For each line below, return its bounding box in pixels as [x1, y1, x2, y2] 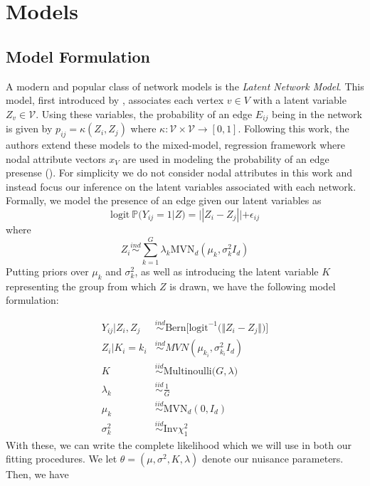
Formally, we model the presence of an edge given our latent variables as [6, 193, 322, 208]
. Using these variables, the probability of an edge [36, 106, 253, 121]
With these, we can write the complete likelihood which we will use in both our [6, 437, 351, 452]
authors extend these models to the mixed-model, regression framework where [6, 137, 345, 152]
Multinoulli [163, 366, 212, 376]
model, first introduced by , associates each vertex [6, 93, 224, 107]
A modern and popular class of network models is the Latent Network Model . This [6, 78, 364, 93]
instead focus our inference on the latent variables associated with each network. [6, 179, 356, 194]
